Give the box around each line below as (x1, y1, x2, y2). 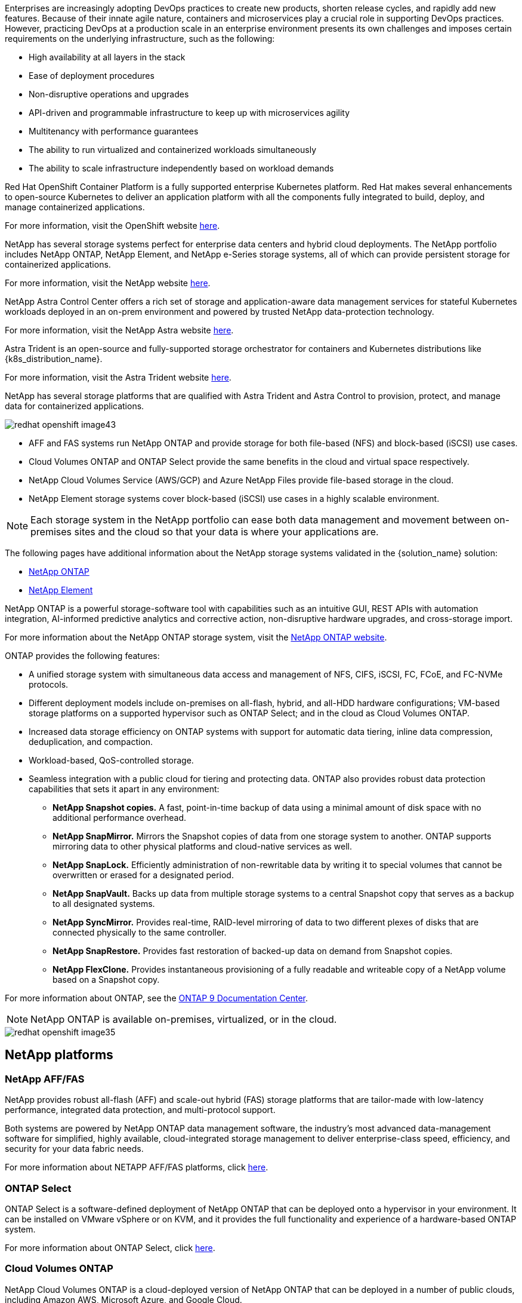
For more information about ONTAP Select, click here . (5, 1242, 215, 1253)
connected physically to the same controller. (52, 927, 227, 937)
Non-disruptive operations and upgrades (29, 89, 189, 99)
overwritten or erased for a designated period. (52, 870, 234, 880)
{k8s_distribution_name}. (5, 354, 103, 364)
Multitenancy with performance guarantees (29, 126, 199, 136)
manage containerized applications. (5, 202, 145, 212)
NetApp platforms (5, 1047, 113, 1063)
